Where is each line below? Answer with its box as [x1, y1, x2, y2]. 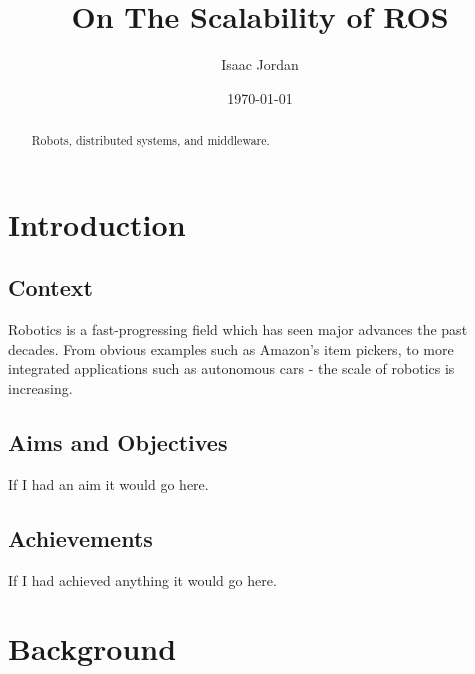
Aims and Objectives [8, 426, 228, 457]
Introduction [8, 203, 186, 244]
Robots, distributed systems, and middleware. [31, 132, 270, 149]
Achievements [8, 522, 153, 553]
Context [8, 272, 93, 303]
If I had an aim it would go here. [8, 473, 209, 494]
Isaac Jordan [221, 54, 299, 75]
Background [8, 628, 177, 669]
